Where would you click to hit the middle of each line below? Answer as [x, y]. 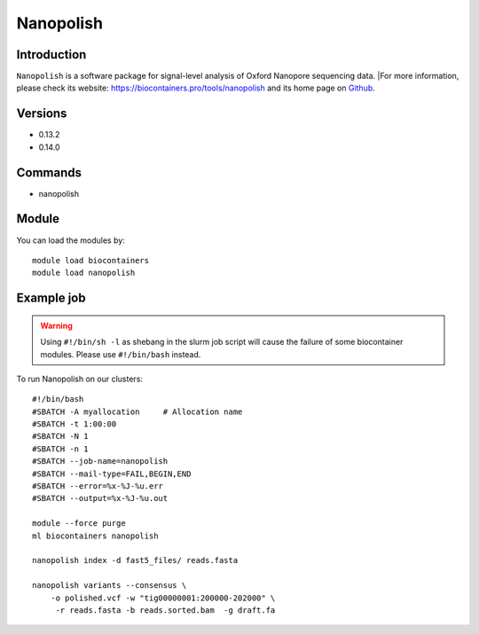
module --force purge [79, 524]
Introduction [51, 55]
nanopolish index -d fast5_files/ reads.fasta [135, 560]
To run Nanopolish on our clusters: [80, 379]
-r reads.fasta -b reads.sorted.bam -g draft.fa [165, 610]
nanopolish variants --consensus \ [110, 586]
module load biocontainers [91, 260]
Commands [49, 172]
